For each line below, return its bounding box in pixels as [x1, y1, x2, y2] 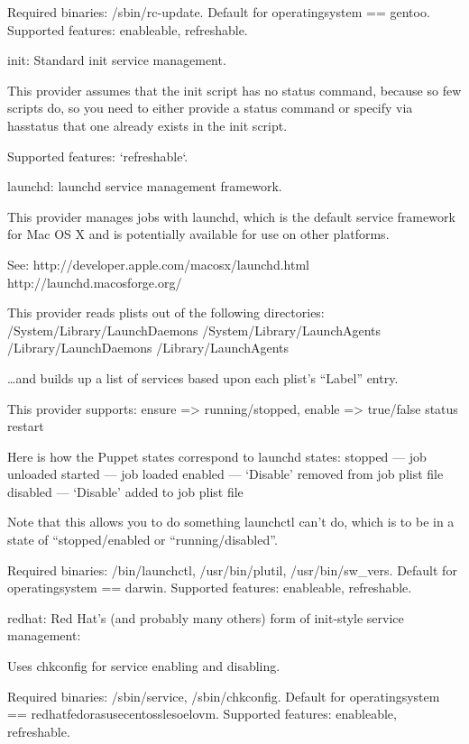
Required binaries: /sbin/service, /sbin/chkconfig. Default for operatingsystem [7, 686, 440, 705]
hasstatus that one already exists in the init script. [7, 115, 288, 134]
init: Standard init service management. [7, 51, 226, 69]
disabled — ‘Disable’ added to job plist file [7, 482, 244, 501]
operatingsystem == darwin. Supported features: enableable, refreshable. [7, 578, 412, 597]
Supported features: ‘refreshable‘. [7, 146, 189, 165]
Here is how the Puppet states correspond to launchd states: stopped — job [7, 446, 427, 465]
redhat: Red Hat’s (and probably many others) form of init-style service [7, 608, 404, 627]
